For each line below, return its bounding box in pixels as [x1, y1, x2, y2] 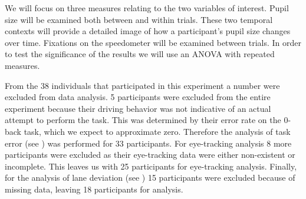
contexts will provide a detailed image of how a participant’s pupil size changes [5, 25, 291, 37]
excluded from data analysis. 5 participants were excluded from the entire [5, 91, 271, 103]
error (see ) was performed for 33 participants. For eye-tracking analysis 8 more [5, 137, 292, 149]
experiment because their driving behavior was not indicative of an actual [5, 102, 271, 114]
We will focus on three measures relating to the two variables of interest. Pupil [5, 2, 289, 14]
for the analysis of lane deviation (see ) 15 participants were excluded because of [5, 171, 295, 184]
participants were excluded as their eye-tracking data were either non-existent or [5, 148, 295, 161]
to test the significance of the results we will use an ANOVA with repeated [5, 48, 275, 60]
